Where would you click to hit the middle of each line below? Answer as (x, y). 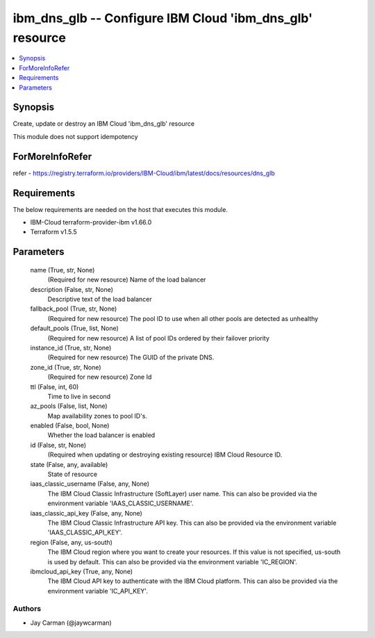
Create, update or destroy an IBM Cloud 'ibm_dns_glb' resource (103, 124)
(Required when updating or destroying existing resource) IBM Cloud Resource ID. (165, 455)
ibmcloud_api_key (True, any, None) (82, 571)
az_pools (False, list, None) (69, 406)
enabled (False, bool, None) (70, 426)
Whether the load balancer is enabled (101, 435)
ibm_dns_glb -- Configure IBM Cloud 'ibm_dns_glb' (162, 18)
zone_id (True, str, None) (66, 367)
